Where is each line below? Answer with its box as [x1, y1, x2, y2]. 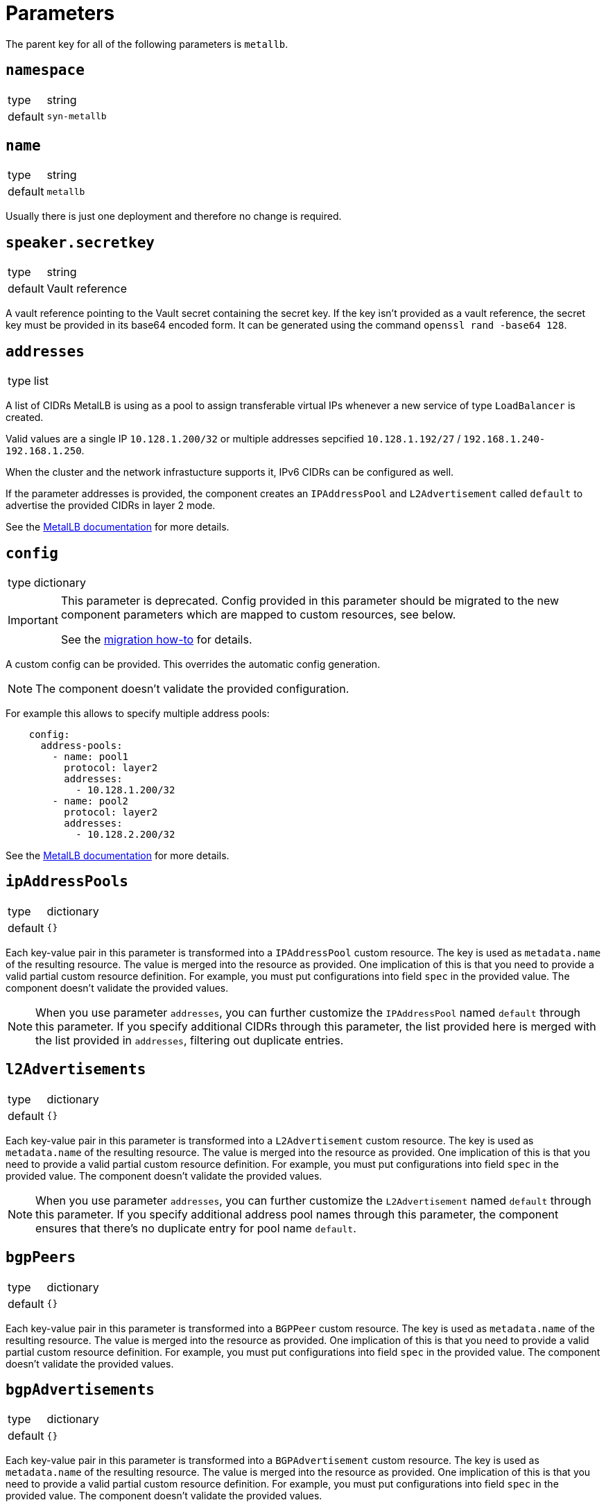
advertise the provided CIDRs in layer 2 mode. [6, 499, 216, 512]
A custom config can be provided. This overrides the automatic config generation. [6, 657, 381, 670]
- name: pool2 [52, 795, 129, 807]
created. [6, 411, 44, 424]
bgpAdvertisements [6, 1381, 155, 1398]
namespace [6, 62, 85, 79]
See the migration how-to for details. [60, 632, 252, 646]
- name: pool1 [52, 750, 129, 762]
